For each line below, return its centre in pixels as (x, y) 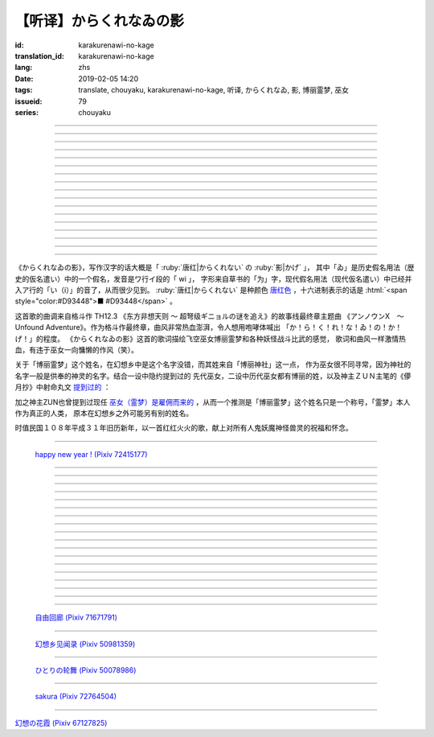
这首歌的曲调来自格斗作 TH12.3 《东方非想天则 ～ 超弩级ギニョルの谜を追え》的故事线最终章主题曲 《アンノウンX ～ (209, 316)
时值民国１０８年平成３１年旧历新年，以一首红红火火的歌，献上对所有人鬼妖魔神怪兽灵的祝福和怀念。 (184, 428)
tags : (24, 90)
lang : (24, 68)
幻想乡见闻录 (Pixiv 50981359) (85, 644)
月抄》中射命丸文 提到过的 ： (63, 387)
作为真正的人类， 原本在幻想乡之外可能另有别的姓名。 (104, 413)
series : (27, 112)
